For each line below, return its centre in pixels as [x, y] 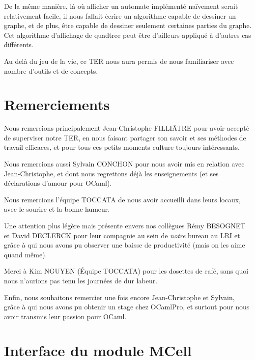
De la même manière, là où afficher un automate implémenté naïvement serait [121, 6]
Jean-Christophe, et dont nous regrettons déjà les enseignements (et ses [111, 173]
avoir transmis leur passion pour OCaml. [65, 316]
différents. [19, 44]
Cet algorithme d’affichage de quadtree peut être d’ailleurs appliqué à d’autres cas [127, 35]
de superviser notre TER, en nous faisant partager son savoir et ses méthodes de [125, 137]
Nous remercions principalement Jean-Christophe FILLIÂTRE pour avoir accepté [127, 128]
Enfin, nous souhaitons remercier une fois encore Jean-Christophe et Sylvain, [119, 297]
